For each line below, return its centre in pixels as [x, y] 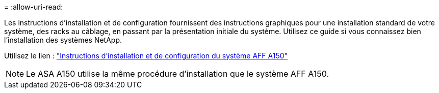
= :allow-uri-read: [34, 7]
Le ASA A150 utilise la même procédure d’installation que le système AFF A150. [178, 74]
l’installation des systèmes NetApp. [63, 40]
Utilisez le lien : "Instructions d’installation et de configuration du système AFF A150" [146, 56]
